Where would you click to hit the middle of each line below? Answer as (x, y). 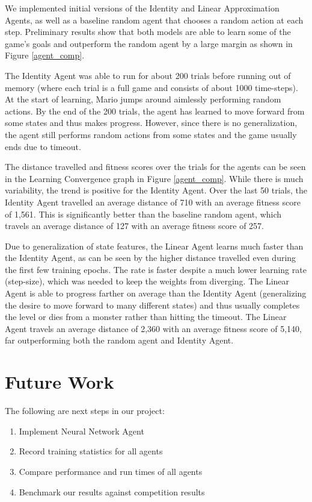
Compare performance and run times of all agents (111, 471)
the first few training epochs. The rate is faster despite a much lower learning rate (156, 269)
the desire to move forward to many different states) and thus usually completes (152, 305)
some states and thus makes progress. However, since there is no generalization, (151, 123)
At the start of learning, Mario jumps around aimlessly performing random (143, 99)
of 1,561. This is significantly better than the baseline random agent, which (143, 214)
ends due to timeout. (43, 146)
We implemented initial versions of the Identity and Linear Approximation (142, 8)
